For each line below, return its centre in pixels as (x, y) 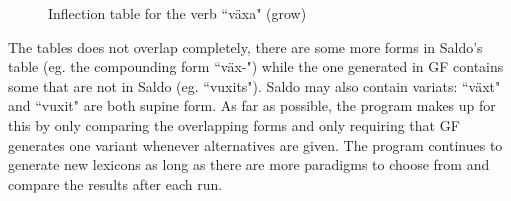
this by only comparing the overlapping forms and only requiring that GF (234, 124)
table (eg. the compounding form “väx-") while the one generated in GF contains (256, 66)
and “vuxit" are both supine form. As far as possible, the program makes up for (252, 105)
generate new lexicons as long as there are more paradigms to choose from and (249, 164)
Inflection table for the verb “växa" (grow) (177, 13)
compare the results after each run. (115, 183)
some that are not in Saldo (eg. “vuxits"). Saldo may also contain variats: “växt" (254, 85)
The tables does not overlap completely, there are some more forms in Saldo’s (245, 46)
